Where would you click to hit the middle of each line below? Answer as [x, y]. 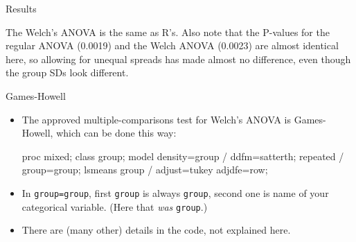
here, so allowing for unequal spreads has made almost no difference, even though [178, 59]
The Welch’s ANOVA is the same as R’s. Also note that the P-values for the [168, 32]
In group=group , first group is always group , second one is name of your [175, 192]
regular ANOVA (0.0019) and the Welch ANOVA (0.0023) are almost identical [172, 45]
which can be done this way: [116, 133]
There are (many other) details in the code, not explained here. [156, 230]
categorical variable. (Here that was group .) [115, 206]
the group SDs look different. [67, 72]
